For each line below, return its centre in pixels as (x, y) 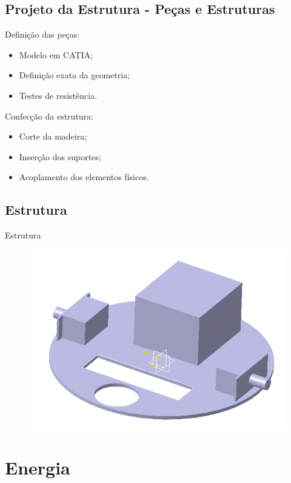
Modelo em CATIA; (56, 54)
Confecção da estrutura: (49, 116)
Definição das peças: (42, 34)
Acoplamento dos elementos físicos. (84, 177)
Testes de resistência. (58, 95)
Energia (38, 467)
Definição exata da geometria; (75, 75)
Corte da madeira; (53, 136)
